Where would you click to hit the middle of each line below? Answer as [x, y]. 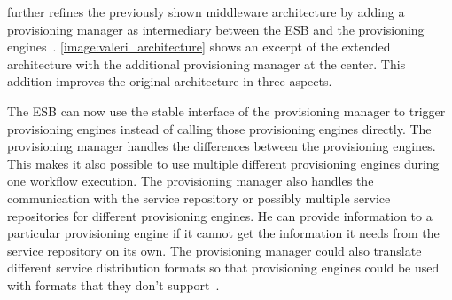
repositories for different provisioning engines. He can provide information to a [220, 215]
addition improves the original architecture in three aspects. [170, 81]
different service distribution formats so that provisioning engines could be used [223, 268]
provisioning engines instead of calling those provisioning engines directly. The [219, 128]
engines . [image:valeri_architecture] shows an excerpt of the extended [199, 47]
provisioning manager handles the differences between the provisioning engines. [222, 146]
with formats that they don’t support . [113, 284]
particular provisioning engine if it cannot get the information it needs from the [223, 233]
